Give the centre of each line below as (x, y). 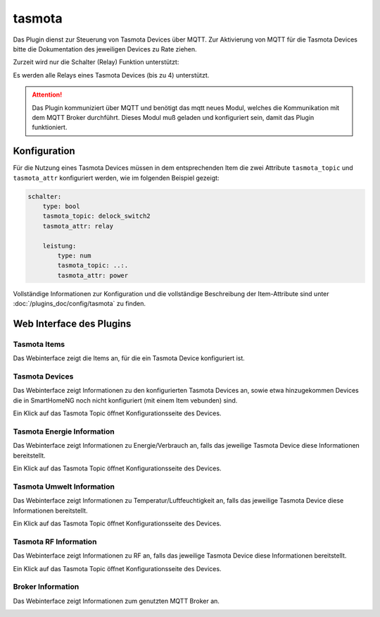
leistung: (59, 246)
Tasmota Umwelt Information (64, 487)
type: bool (61, 206)
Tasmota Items (39, 344)
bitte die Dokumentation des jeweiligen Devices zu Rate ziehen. (105, 49)
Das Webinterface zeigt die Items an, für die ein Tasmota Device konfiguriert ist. (129, 358)
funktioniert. (50, 128)
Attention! (47, 94)
